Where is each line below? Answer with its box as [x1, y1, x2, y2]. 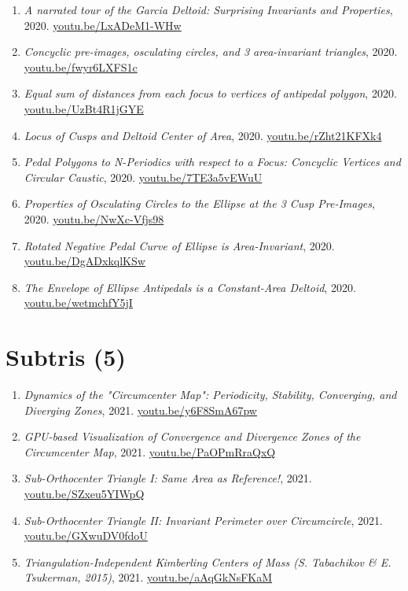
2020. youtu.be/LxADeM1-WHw [24, 17, 182, 33]
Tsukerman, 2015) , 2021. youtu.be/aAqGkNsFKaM [24, 569, 273, 585]
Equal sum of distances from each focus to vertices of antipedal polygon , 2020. [24, 85, 397, 102]
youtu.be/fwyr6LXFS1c [24, 58, 138, 75]
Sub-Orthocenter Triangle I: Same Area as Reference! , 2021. [24, 470, 312, 486]
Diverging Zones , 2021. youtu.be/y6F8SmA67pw [24, 401, 257, 418]
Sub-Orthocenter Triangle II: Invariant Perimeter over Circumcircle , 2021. [24, 512, 383, 528]
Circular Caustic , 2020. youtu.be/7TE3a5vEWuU [24, 168, 263, 185]
